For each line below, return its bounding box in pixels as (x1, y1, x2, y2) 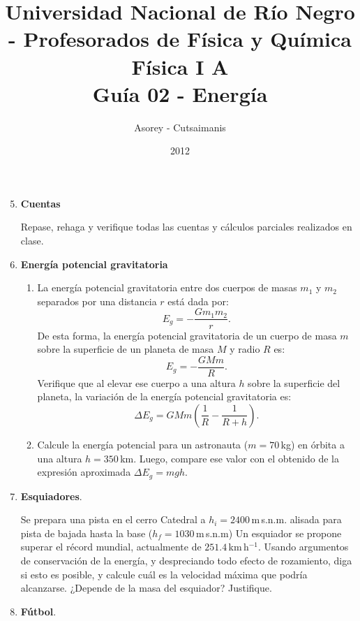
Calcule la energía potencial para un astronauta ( (37, 437, 248, 451)
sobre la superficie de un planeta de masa (37, 342, 214, 356)
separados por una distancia (37, 293, 157, 308)
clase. (20, 233, 44, 248)
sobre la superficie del (248, 375, 340, 390)
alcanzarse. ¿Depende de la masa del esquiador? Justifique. (20, 580, 272, 595)
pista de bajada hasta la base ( (20, 525, 153, 540)
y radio (230, 342, 260, 356)
